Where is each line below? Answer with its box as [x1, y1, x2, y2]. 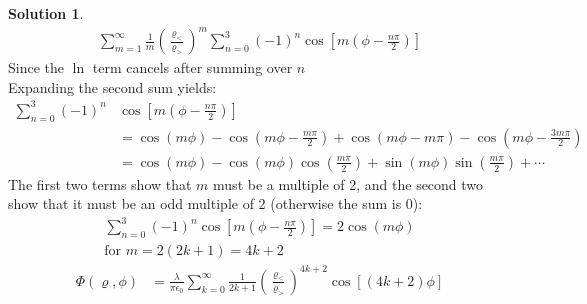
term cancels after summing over [92, 57, 293, 78]
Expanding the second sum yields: [8, 76, 217, 97]
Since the [8, 57, 64, 78]
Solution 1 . [8, 3, 84, 23]
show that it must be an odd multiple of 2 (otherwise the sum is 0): [8, 193, 423, 214]
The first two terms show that [8, 173, 192, 194]
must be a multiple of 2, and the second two [213, 173, 484, 194]
